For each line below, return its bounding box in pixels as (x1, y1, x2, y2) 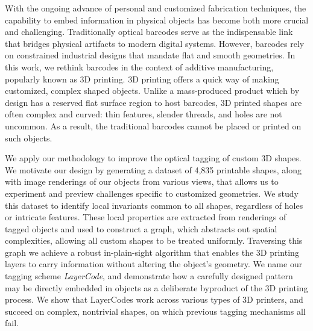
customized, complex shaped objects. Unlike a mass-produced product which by (5, 84, 300, 97)
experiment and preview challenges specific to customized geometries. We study (5, 187, 299, 199)
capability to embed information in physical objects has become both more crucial (5, 13, 309, 26)
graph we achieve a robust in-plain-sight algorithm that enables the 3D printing (5, 246, 299, 258)
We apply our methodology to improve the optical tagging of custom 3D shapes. (5, 152, 302, 164)
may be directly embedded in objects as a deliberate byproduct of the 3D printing (5, 281, 308, 294)
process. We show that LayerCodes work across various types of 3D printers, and (5, 293, 303, 306)
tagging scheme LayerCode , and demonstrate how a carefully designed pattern (5, 270, 293, 282)
